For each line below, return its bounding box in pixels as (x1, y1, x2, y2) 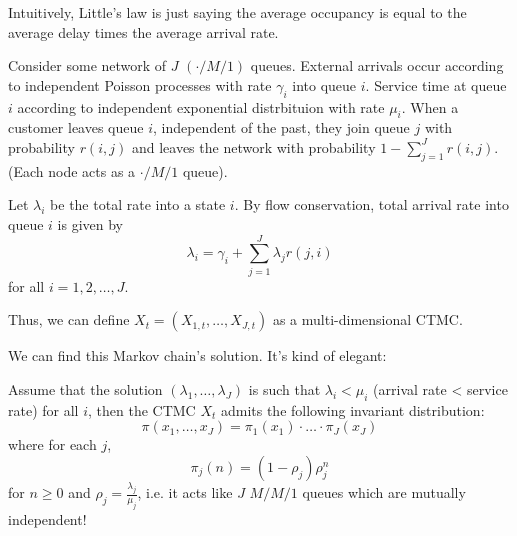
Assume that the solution (8, 378, 163, 399)
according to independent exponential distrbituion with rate (17, 96, 385, 117)
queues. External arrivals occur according (250, 55, 504, 76)
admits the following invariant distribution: (220, 399, 485, 420)
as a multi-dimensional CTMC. (272, 309, 463, 330)
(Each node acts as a (8, 160, 136, 181)
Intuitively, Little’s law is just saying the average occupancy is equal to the (8, 2, 467, 22)
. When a (401, 96, 459, 117)
